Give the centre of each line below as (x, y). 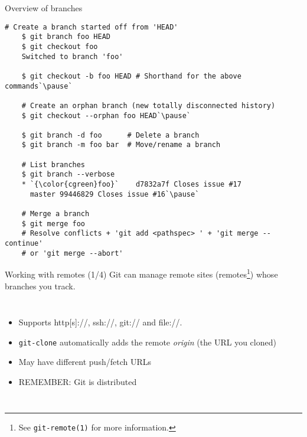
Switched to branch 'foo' (72, 56)
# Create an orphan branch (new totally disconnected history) (148, 105)
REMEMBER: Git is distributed (78, 382)
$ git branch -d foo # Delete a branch (110, 135)
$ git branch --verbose (68, 175)
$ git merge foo (53, 224)
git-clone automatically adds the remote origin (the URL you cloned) (147, 342)
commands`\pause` (39, 86)
